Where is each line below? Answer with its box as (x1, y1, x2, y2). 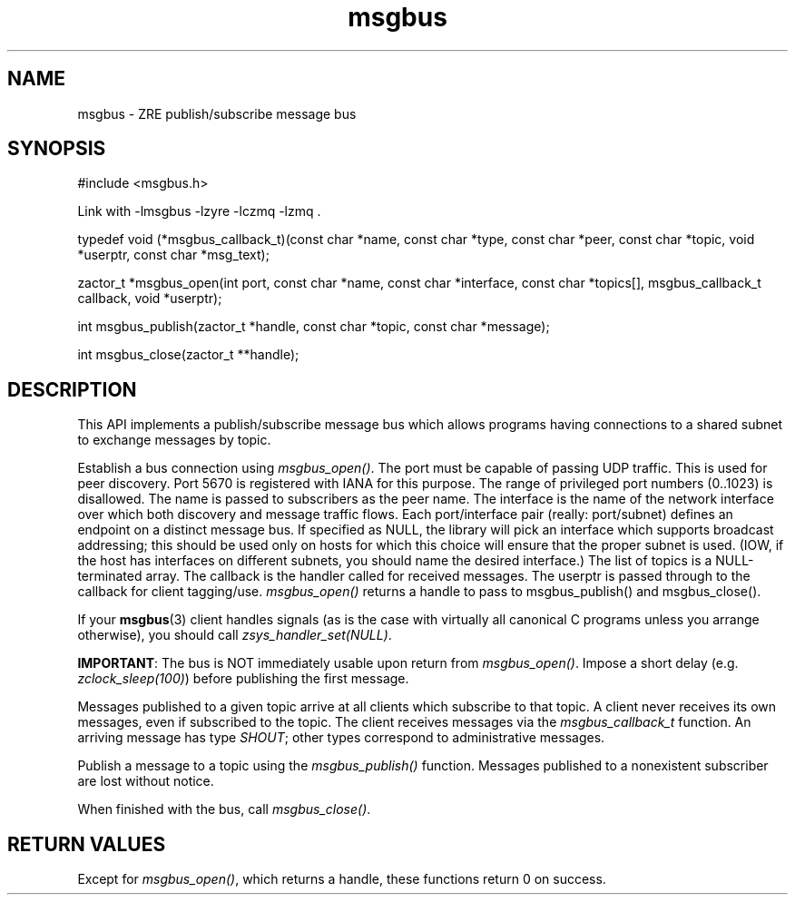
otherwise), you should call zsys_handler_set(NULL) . (77, 627, 392, 643)
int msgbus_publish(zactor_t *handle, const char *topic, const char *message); (77, 319, 550, 335)
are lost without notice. (77, 773, 214, 789)
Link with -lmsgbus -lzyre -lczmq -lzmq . (77, 203, 321, 220)
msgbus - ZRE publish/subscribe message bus (77, 105, 357, 122)
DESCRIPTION (7, 377, 137, 401)
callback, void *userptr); (77, 290, 222, 307)
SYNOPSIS (7, 137, 106, 161)
